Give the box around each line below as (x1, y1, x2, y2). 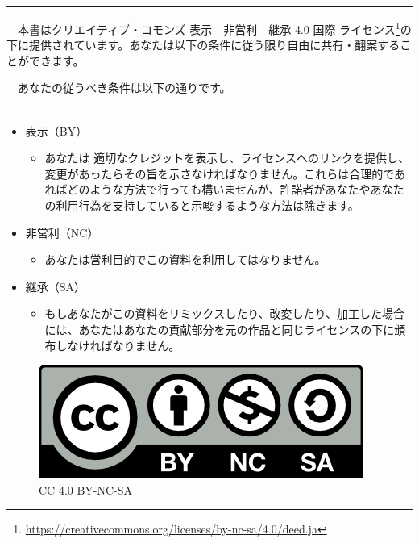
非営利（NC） (25, 223, 99, 240)
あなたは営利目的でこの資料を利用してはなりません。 (44, 251, 326, 268)
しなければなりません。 (56, 336, 180, 353)
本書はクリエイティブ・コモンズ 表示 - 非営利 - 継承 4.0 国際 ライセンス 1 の (17, 19, 412, 37)
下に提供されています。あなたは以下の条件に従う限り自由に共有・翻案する (6, 36, 400, 53)
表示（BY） (25, 122, 88, 139)
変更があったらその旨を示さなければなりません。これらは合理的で (44, 165, 395, 182)
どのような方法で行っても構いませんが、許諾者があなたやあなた (67, 181, 404, 198)
